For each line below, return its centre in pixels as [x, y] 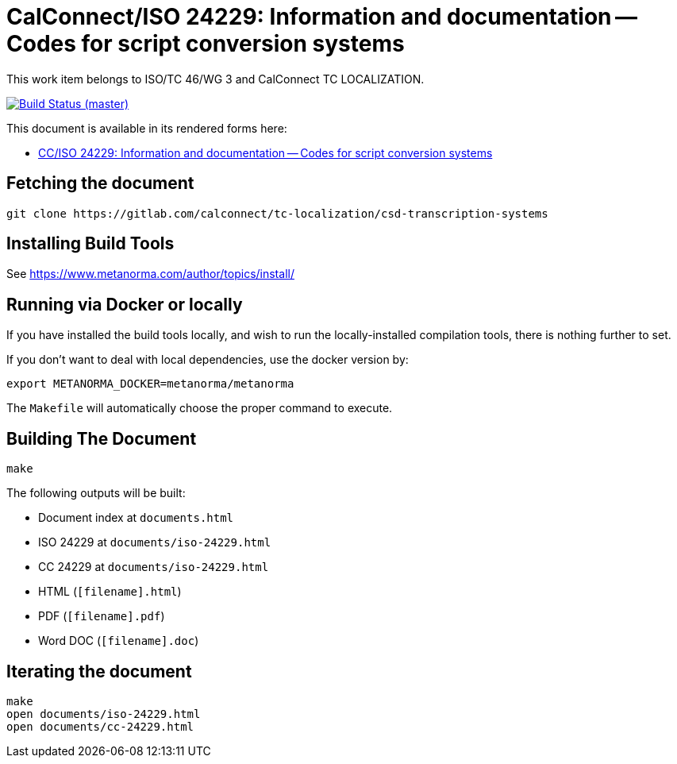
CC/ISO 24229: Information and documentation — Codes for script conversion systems [265, 152]
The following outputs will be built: [96, 493]
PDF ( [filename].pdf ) [102, 616]
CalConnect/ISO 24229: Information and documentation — [322, 17]
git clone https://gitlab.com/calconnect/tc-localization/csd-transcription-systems [277, 213]
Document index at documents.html [136, 518]
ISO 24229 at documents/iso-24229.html [155, 542]
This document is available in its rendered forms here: [147, 128]
